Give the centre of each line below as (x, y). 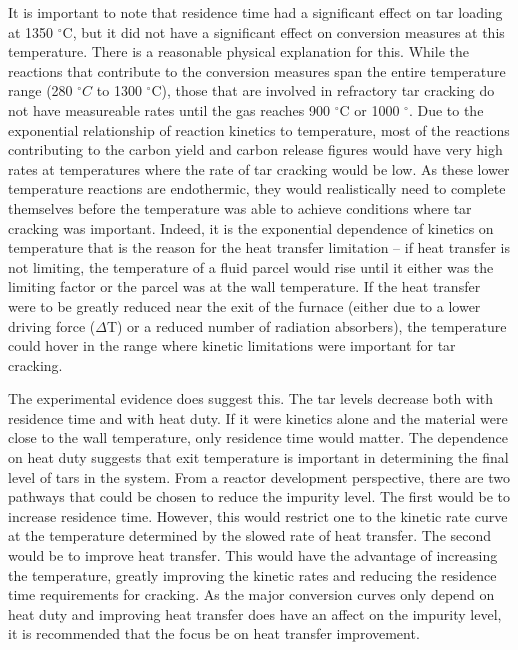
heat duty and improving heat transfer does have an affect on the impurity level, (255, 613)
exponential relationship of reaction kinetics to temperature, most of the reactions (259, 129)
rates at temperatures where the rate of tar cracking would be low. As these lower (259, 168)
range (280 (40, 90)
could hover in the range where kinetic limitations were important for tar (232, 345)
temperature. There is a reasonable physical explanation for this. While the (238, 51)
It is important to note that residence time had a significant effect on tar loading (255, 12)
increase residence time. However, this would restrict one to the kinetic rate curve (258, 515)
